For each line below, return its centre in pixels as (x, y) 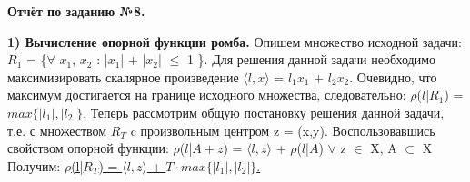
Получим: (34, 165)
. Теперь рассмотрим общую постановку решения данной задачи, (264, 112)
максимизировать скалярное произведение (123, 77)
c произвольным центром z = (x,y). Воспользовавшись (283, 130)
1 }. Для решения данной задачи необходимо (311, 59)
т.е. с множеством (57, 130)
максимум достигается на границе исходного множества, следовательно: (207, 95)
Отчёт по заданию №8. (76, 11)
